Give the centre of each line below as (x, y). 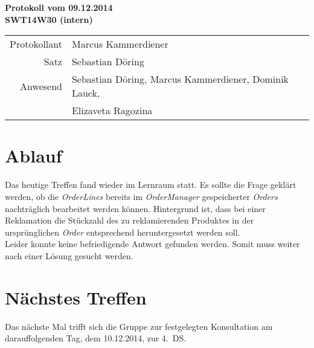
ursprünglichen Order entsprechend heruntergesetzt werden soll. (123, 232)
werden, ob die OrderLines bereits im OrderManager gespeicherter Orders (141, 196)
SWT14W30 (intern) (49, 19)
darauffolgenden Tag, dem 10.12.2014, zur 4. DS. (96, 338)
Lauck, (86, 93)
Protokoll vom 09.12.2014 (59, 7)
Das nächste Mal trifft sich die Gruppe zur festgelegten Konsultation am (139, 326)
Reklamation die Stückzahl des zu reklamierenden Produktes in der (130, 220)
